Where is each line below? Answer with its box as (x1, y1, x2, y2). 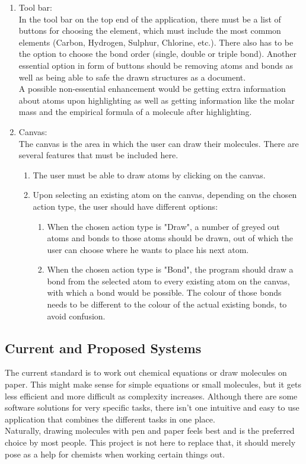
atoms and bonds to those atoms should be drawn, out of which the (47, 232, 293, 244)
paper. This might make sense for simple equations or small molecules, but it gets (5, 378, 302, 391)
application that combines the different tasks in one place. (5, 412, 215, 425)
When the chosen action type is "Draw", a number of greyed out (47, 220, 280, 232)
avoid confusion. (47, 309, 106, 322)
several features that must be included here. (18, 149, 179, 161)
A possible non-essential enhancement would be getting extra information (18, 82, 286, 95)
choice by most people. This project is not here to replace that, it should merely (5, 436, 296, 449)
